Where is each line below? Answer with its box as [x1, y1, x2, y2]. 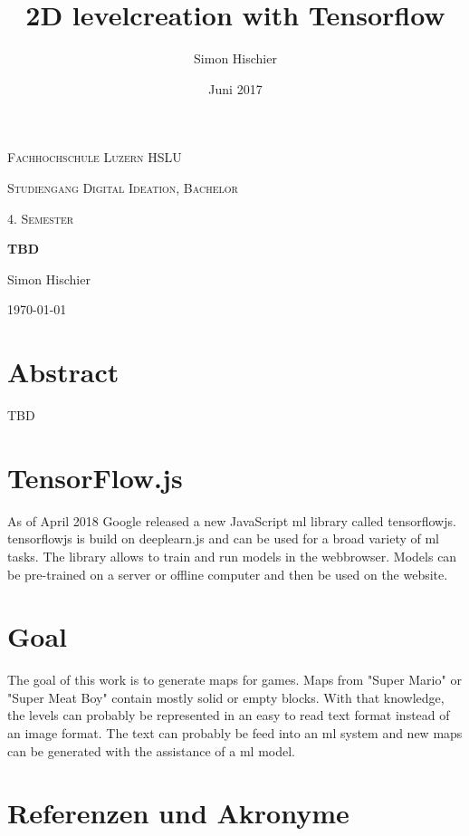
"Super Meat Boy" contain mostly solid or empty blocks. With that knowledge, [7, 687, 445, 706]
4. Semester [7, 208, 74, 227]
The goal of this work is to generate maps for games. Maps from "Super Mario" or [7, 670, 462, 689]
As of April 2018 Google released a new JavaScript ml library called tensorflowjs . [7, 511, 456, 530]
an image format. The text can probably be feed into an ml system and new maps [7, 724, 463, 742]
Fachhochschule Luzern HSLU [7, 148, 182, 167]
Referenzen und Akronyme [7, 794, 349, 831]
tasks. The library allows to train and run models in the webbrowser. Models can [7, 546, 457, 565]
